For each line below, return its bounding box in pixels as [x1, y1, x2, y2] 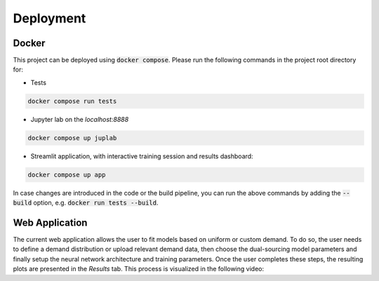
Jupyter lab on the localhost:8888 [30, 115, 129, 123]
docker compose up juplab [27, 134, 117, 142]
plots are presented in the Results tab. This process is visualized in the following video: [13, 265, 265, 273]
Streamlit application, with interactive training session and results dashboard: [30, 151, 253, 160]
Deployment [13, 11, 86, 26]
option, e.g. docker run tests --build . [33, 198, 159, 207]
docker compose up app [27, 170, 106, 179]
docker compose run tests [27, 97, 117, 105]
